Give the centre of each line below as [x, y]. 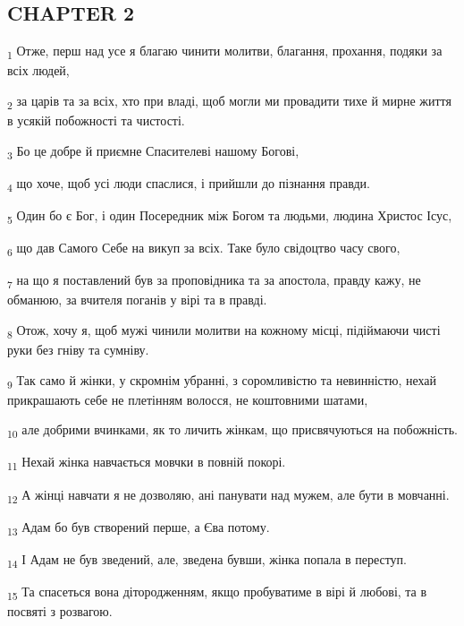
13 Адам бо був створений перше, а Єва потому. [139, 527]
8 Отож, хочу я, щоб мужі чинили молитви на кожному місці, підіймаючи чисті [224, 330]
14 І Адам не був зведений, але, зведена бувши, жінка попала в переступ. [207, 560]
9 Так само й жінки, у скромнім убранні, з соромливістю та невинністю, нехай [222, 381]
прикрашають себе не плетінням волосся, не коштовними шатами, [188, 399]
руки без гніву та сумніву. [78, 349]
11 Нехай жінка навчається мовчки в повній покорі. [147, 463]
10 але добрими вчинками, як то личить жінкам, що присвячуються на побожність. [232, 431]
